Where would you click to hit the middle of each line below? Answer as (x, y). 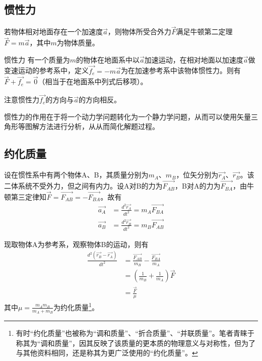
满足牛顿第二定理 (204, 32)
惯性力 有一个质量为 (37, 59)
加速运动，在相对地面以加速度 (194, 59)
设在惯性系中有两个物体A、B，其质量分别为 (76, 175)
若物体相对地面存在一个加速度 (53, 32)
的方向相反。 (100, 100)
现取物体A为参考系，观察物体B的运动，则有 (76, 244)
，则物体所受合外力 (139, 32)
